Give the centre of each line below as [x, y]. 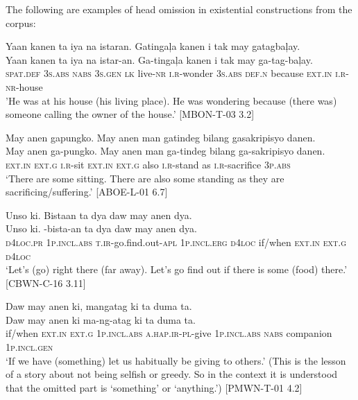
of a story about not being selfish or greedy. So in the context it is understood [172, 374]
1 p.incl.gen [29, 347]
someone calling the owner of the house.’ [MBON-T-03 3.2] [130, 114]
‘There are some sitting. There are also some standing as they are [145, 178]
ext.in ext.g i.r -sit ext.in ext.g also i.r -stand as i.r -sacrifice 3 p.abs [148, 164]
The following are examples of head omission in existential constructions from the [179, 9]
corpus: [21, 23]
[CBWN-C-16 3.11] [46, 282]
